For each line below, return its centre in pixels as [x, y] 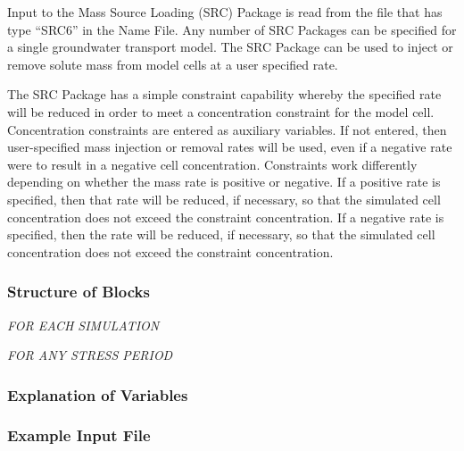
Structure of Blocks [79, 292]
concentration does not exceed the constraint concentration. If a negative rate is [226, 217]
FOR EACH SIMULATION [83, 325]
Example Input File [79, 435]
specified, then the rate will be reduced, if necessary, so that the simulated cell [221, 234]
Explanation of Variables [98, 394]
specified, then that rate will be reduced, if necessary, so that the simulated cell [224, 199]
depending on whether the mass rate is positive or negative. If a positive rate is [224, 182]
